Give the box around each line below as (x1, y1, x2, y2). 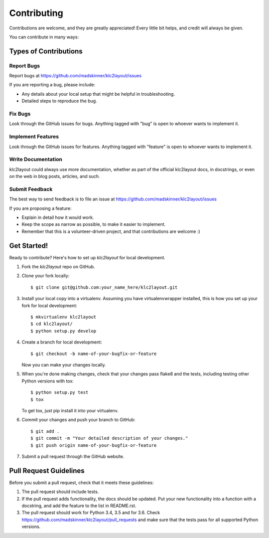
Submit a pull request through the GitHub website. (21, 453, 125, 459)
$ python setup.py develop (30, 328, 97, 334)
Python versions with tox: (21, 378, 74, 384)
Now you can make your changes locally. (21, 361, 106, 367)
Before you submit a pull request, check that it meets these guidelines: (9, 479, 154, 486)
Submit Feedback (9, 185, 53, 192)
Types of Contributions (9, 47, 83, 55)
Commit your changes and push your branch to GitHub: (21, 417, 135, 423)
